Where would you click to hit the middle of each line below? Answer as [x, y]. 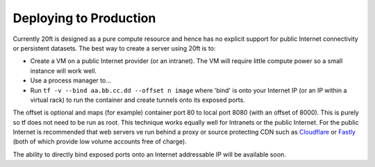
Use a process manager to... [70, 80]
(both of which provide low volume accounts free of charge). [100, 141]
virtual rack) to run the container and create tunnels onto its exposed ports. [138, 100]
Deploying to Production [84, 18]
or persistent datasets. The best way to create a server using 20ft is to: [114, 48]
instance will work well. [64, 71]
